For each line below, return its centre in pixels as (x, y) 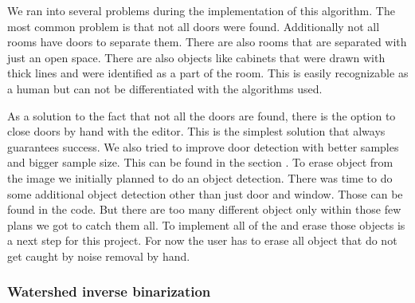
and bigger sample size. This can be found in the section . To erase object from (200, 162)
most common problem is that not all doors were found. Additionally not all (194, 26)
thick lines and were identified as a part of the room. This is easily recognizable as (208, 73)
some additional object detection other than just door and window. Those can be (205, 193)
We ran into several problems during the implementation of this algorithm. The (201, 10)
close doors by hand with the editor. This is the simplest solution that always (196, 131)
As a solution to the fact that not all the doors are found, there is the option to (202, 115)
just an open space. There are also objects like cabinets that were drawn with (196, 57)
